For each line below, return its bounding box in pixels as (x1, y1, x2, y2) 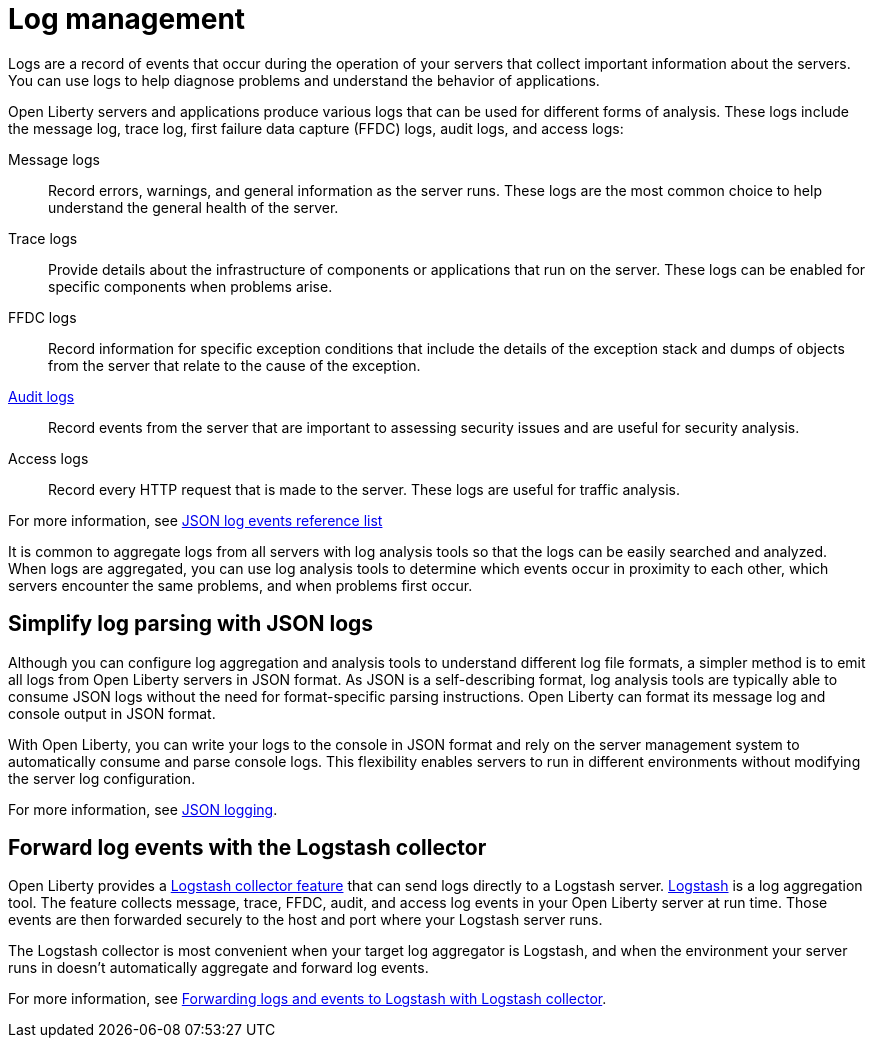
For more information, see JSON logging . (8, 800, 278, 818)
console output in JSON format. (8, 704, 216, 722)
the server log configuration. (8, 769, 196, 787)
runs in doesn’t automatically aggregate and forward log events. (8, 959, 429, 977)
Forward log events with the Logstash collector (8, 835, 487, 861)
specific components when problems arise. (48, 277, 333, 295)
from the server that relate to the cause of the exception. (48, 356, 421, 374)
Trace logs (8, 229, 78, 247)
